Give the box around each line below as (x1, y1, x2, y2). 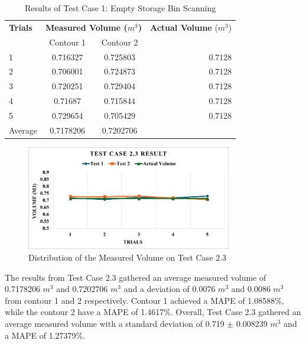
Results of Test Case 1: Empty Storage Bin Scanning (24, 2, 216, 14)
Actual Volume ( (149, 21, 218, 33)
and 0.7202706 (56, 283, 108, 295)
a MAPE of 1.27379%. (5, 329, 86, 341)
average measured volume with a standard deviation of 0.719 (5, 317, 224, 329)
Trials (9, 21, 32, 33)
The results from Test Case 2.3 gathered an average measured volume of (5, 271, 266, 283)
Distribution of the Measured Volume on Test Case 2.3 (28, 251, 227, 263)
